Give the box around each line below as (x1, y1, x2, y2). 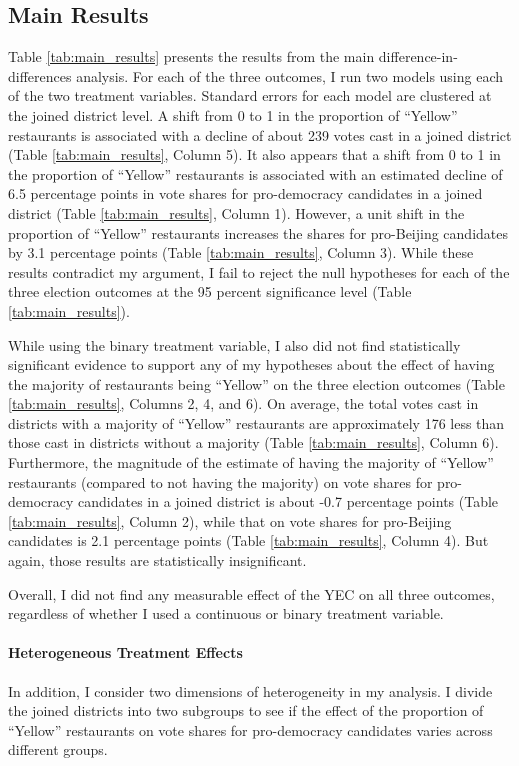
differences (8, 65, 72, 86)
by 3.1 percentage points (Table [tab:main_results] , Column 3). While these (8, 242, 474, 263)
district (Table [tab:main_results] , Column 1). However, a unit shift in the (8, 202, 465, 223)
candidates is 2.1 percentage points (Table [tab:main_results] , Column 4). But (8, 530, 489, 551)
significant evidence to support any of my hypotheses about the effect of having (8, 354, 495, 375)
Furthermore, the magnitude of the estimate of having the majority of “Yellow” (8, 452, 494, 473)
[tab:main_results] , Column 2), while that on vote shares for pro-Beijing (8, 510, 452, 531)
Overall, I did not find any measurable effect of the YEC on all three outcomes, (8, 583, 495, 604)
